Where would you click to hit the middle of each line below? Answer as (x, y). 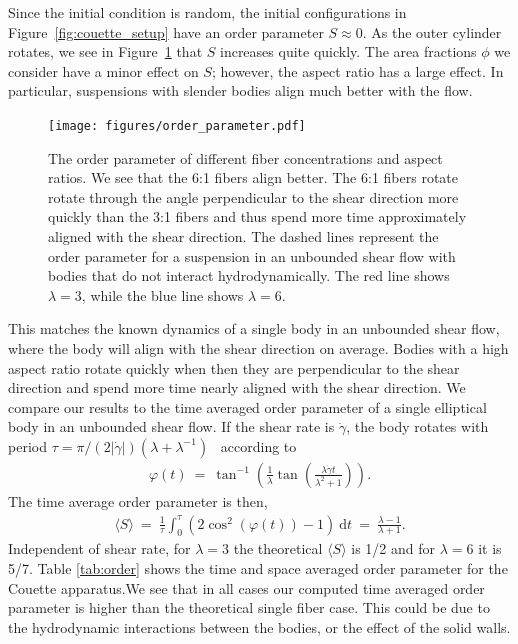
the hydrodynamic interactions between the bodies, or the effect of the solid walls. (259, 626)
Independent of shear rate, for (99, 548)
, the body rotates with (417, 426)
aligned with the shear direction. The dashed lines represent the (243, 236)
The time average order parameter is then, (138, 500)
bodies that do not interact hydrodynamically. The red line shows (249, 275)
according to (258, 445)
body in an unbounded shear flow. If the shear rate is (171, 426)
